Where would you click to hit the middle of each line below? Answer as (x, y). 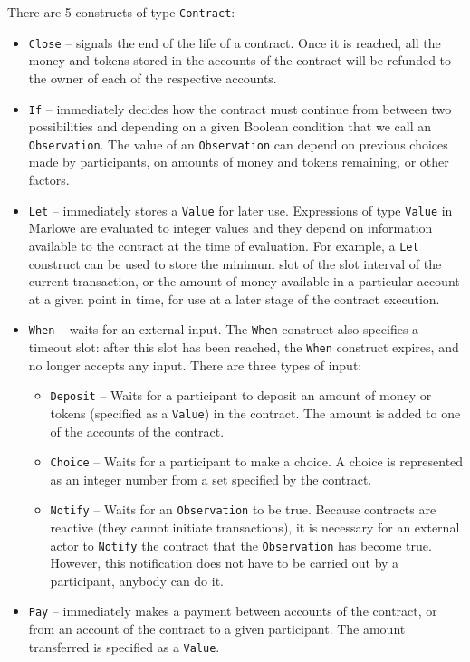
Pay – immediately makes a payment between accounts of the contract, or (233, 611)
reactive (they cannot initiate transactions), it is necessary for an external (255, 527)
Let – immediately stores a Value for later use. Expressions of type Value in (240, 210)
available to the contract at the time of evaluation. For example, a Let (224, 245)
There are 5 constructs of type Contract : (121, 12)
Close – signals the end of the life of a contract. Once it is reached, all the (235, 42)
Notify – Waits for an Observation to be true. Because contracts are (243, 509)
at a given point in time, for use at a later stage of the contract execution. (234, 298)
